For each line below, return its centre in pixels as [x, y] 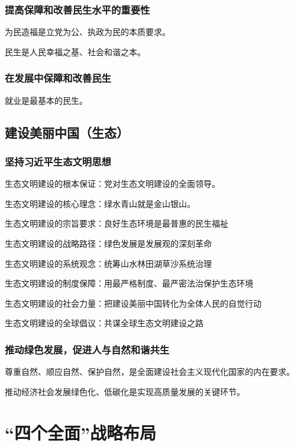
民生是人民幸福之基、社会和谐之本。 [75, 51]
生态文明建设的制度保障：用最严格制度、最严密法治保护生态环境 [129, 283]
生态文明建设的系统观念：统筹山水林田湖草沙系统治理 [108, 263]
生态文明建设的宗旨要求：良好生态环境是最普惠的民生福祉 [117, 223]
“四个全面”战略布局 [80, 432]
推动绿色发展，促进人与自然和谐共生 [87, 349]
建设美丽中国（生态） [67, 132]
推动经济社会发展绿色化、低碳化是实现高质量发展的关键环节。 [125, 391]
